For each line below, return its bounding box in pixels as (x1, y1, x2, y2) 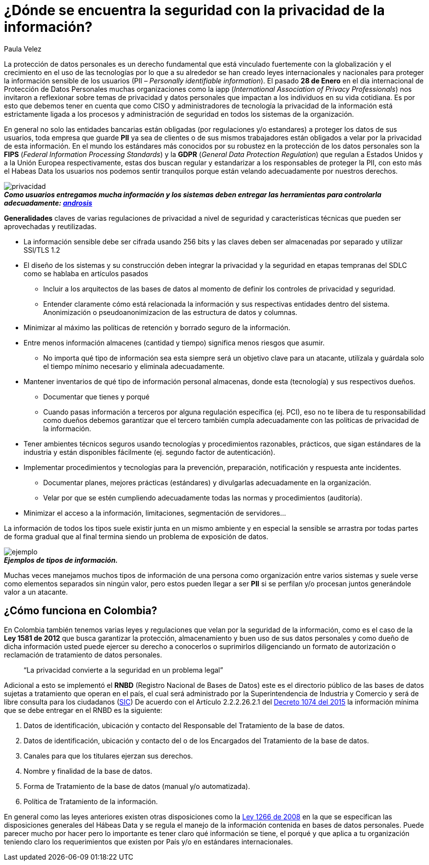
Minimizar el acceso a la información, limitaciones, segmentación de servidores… (24, 508, 286, 517)
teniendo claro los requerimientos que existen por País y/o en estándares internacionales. (4, 837, 293, 846)
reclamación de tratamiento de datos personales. (4, 650, 162, 659)
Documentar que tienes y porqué (43, 392, 150, 401)
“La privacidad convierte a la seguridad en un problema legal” (24, 665, 223, 674)
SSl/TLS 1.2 (24, 245, 60, 254)
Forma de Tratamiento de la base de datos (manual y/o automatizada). (24, 782, 250, 790)
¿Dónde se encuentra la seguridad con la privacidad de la (4, 2, 385, 19)
